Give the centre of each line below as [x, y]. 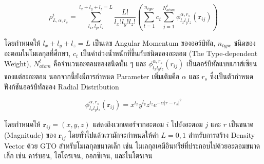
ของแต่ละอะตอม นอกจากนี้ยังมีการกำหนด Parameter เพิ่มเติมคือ [92, 76]
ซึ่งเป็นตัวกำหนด [232, 76]
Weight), [18, 63]
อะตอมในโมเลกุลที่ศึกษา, [37, 53]
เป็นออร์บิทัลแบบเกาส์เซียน [222, 63]
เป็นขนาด [241, 124]
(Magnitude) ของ [30, 134]
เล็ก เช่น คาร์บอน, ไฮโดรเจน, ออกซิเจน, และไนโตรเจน [78, 156]
